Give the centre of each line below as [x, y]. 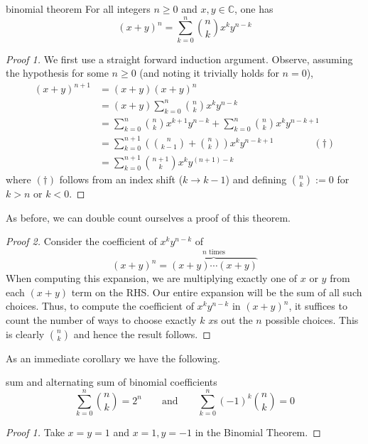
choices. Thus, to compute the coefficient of [100, 306]
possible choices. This [312, 319]
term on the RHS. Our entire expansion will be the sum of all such [217, 292]
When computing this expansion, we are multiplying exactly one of [152, 278]
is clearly [25, 334]
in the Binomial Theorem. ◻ [258, 432]
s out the [233, 319]
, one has [254, 9]
